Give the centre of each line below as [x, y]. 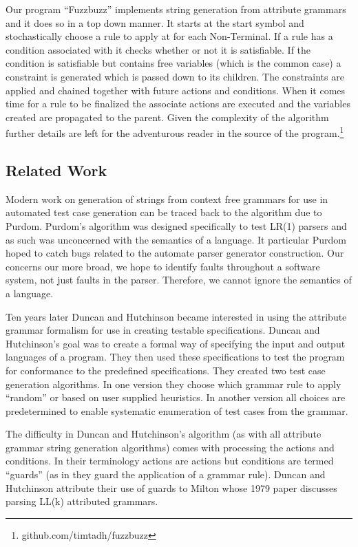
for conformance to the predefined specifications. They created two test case [166, 370]
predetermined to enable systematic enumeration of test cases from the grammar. [177, 410]
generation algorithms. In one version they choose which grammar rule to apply [173, 384]
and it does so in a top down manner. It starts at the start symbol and [155, 22]
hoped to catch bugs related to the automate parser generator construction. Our [175, 253]
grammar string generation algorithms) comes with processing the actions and [170, 447]
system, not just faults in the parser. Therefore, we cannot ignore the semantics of [179, 280]
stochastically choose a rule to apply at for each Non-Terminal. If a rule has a [169, 36]
